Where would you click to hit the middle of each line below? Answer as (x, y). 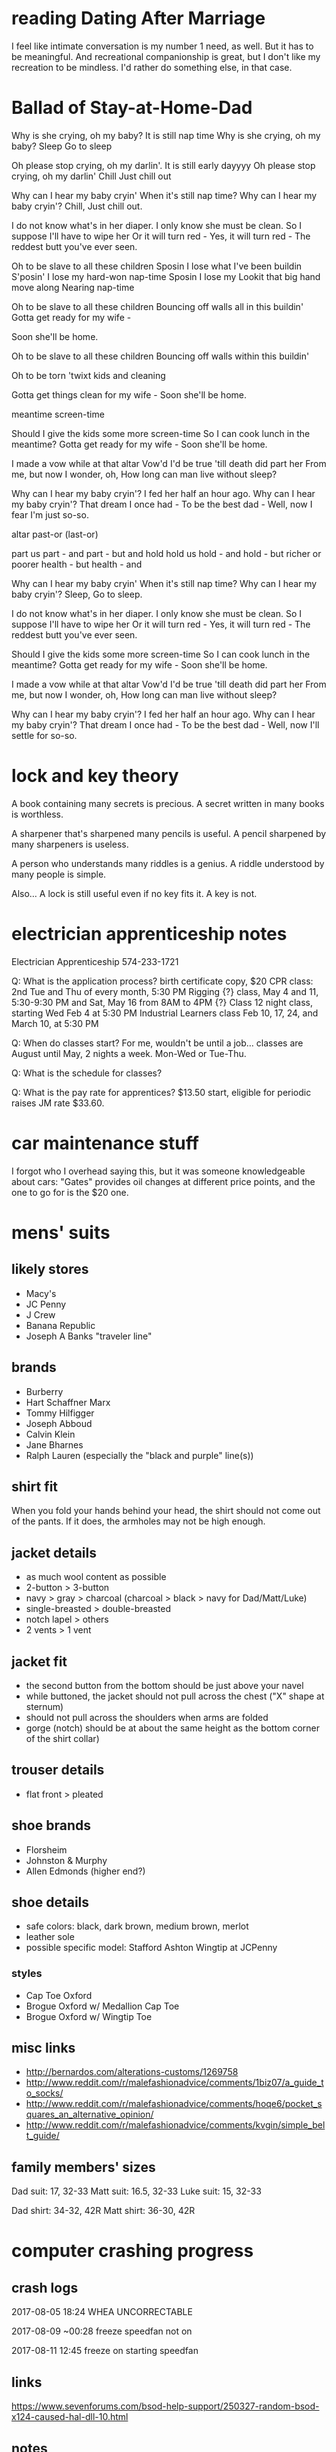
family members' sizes (83, 2167)
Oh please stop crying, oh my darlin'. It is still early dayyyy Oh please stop (163, 165)
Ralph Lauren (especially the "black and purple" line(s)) (139, 1455)
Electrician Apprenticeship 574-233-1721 (95, 961)
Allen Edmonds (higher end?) (85, 1871)
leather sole (50, 1937)
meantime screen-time (58, 414)
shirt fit (35, 1486)
